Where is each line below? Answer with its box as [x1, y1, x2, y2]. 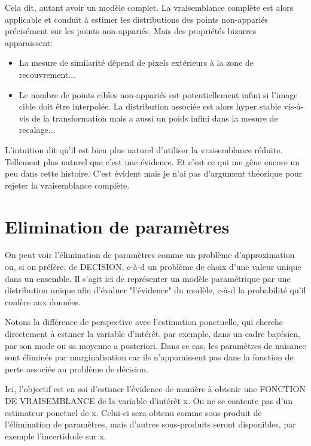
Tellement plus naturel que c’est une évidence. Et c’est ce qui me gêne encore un [5, 155, 300, 168]
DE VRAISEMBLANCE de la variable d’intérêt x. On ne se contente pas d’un [5, 394, 293, 406]
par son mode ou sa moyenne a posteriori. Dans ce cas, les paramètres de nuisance [5, 339, 306, 351]
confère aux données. [5, 295, 81, 308]
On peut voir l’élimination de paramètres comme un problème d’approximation [5, 248, 295, 261]
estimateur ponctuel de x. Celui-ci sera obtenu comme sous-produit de [5, 406, 262, 418]
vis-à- [283, 100, 304, 113]
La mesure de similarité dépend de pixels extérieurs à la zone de [19, 56, 254, 69]
